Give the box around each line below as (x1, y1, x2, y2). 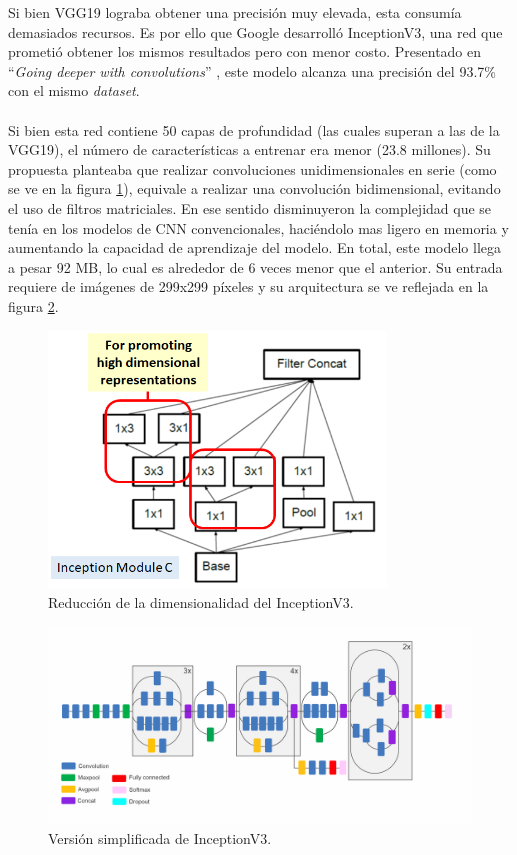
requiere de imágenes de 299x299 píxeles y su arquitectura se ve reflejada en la (8, 276, 489, 297)
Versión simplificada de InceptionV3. (48, 828, 272, 849)
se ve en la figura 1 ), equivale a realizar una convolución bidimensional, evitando (8, 178, 501, 199)
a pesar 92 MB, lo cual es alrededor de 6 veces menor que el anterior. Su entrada (8, 256, 503, 277)
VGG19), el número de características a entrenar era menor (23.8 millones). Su (8, 139, 491, 160)
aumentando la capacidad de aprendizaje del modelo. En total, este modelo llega (8, 237, 502, 258)
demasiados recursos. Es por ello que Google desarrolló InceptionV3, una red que (8, 21, 503, 42)
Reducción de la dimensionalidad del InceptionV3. (48, 592, 354, 613)
